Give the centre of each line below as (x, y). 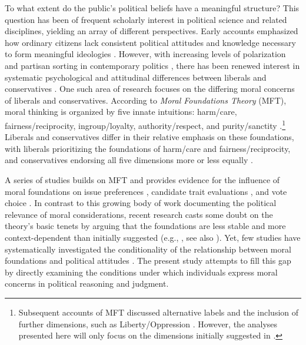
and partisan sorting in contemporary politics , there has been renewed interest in (152, 65)
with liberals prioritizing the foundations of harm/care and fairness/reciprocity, (148, 148)
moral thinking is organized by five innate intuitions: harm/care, (121, 112)
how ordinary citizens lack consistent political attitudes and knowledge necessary (150, 42)
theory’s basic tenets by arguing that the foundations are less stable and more (145, 226)
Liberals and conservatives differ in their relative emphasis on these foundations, (149, 137)
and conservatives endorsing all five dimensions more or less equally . (129, 160)
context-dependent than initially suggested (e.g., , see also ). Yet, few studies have (153, 237)
